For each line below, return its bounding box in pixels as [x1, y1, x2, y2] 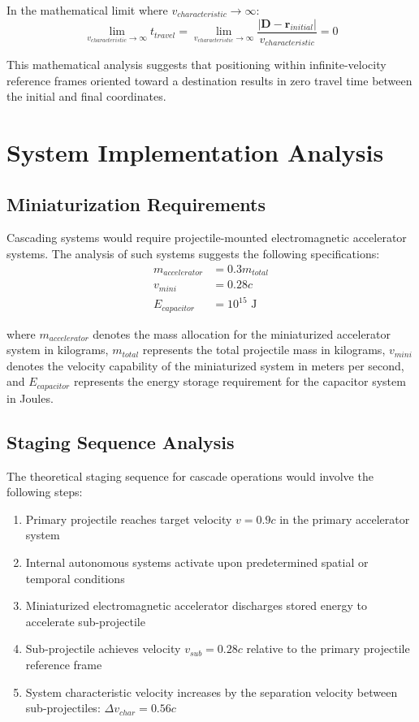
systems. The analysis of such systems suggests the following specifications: [6, 245, 380, 262]
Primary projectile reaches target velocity [25, 510, 232, 527]
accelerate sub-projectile [25, 612, 145, 629]
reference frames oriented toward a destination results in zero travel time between [6, 71, 413, 89]
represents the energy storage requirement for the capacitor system [73, 373, 406, 390]
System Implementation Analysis [6, 136, 384, 169]
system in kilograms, [6, 341, 109, 358]
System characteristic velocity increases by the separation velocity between [25, 683, 398, 700]
